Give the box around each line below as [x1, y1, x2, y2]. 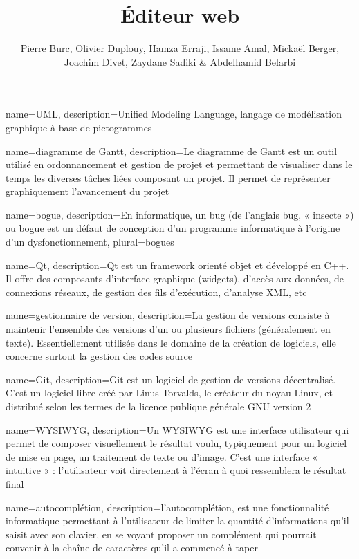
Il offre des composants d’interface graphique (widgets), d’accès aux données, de [6, 271, 344, 286]
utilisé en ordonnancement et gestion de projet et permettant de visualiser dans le [6, 157, 353, 172]
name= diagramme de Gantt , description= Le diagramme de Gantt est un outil [6, 143, 338, 158]
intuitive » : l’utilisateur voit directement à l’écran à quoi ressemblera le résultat [6, 463, 347, 477]
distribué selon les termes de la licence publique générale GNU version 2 [6, 399, 311, 413]
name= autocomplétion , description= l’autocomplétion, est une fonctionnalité [6, 500, 329, 514]
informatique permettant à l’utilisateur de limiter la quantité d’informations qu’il [6, 513, 349, 528]
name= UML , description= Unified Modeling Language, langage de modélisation [6, 107, 342, 121]
